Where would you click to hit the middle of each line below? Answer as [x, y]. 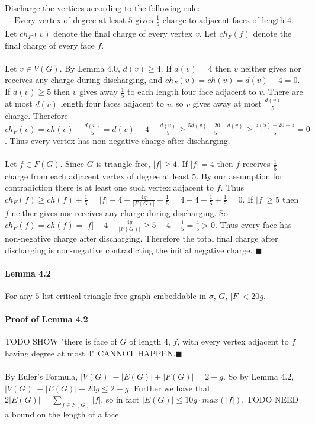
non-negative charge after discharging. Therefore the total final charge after [142, 238]
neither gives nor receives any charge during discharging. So [120, 213]
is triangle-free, [123, 164]
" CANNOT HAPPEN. [134, 353]
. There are [283, 91]
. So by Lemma [250, 376]
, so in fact [120, 399]
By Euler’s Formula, [41, 376]
